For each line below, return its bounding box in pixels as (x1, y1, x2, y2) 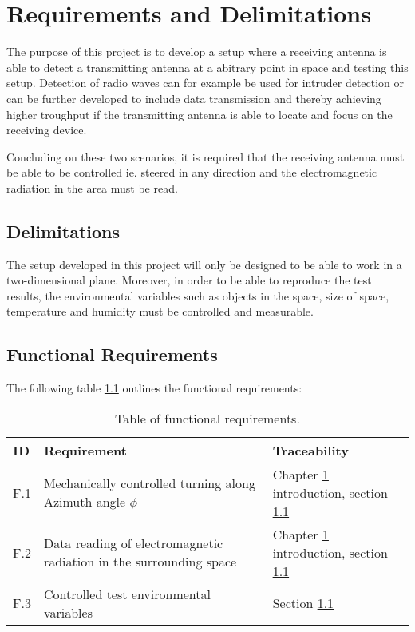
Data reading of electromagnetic (43, 534, 223, 553)
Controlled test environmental (43, 584, 211, 603)
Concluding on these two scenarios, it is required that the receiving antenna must (6, 148, 405, 165)
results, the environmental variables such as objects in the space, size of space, (6, 287, 389, 304)
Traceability (272, 440, 349, 459)
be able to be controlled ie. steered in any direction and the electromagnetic (6, 164, 377, 181)
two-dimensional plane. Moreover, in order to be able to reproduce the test (6, 272, 372, 288)
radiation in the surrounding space (43, 552, 237, 571)
